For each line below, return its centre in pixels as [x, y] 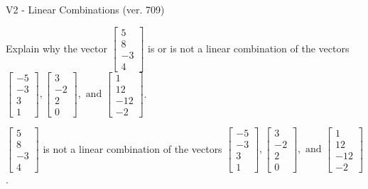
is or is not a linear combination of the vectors [249, 48]
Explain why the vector [56, 48]
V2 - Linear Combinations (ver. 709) [85, 9]
